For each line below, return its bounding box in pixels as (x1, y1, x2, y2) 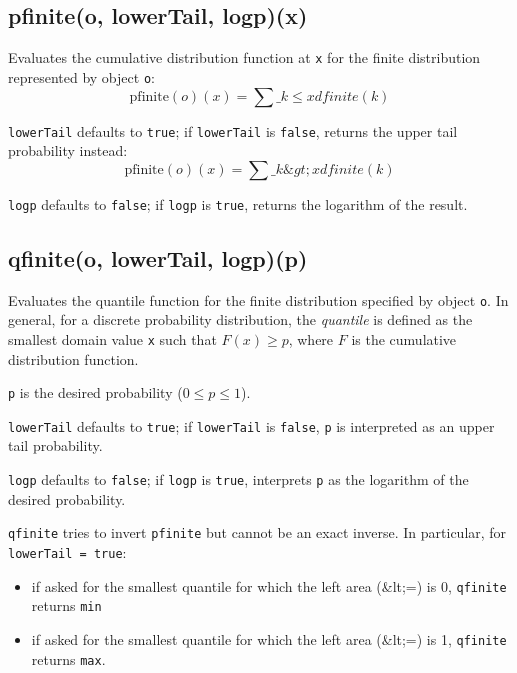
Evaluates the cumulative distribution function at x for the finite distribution (8, 47, 481, 68)
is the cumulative (351, 328, 457, 349)
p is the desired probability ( (8, 382, 183, 403)
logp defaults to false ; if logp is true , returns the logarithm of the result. (8, 193, 468, 214)
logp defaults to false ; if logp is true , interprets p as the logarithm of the (8, 469, 469, 490)
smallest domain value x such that (8, 328, 217, 349)
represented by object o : (8, 66, 155, 87)
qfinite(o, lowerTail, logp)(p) (8, 242, 308, 273)
